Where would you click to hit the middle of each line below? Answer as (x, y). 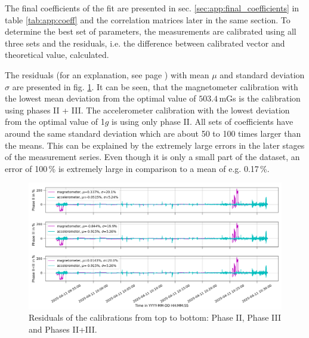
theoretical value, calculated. (57, 55)
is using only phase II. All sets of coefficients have (203, 122)
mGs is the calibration (260, 98)
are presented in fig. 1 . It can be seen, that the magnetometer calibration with (155, 86)
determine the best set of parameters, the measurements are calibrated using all (151, 31)
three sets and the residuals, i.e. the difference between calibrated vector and (145, 43)
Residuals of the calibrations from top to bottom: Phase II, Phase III (155, 317)
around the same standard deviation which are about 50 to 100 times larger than (153, 133)
